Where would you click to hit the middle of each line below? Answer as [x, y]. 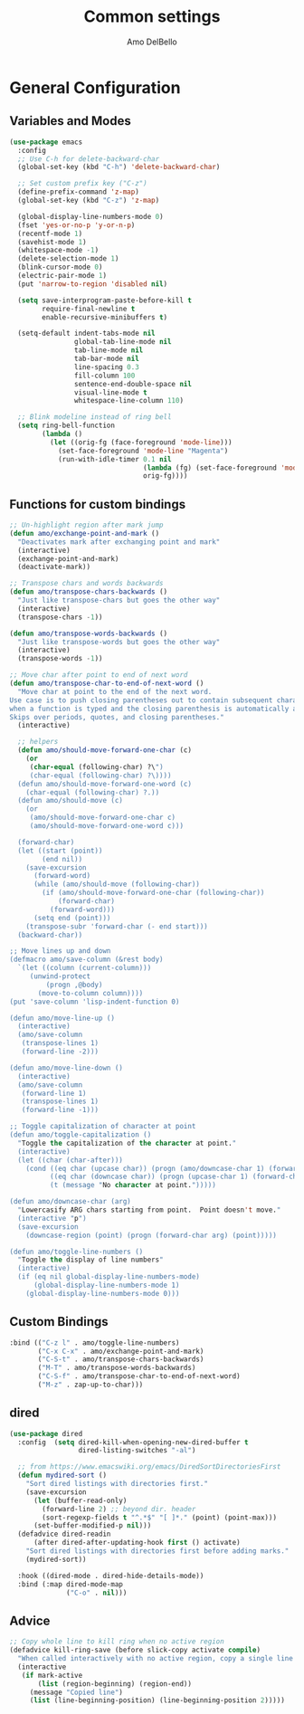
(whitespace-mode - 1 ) [58, 251]
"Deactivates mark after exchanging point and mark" [119, 542]
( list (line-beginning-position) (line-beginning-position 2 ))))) [157, 1700]
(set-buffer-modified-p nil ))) [92, 1526]
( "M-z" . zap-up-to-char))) [90, 1385]
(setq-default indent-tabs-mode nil [86, 333]
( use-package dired [46, 1433]
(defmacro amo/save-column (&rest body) [87, 960]
